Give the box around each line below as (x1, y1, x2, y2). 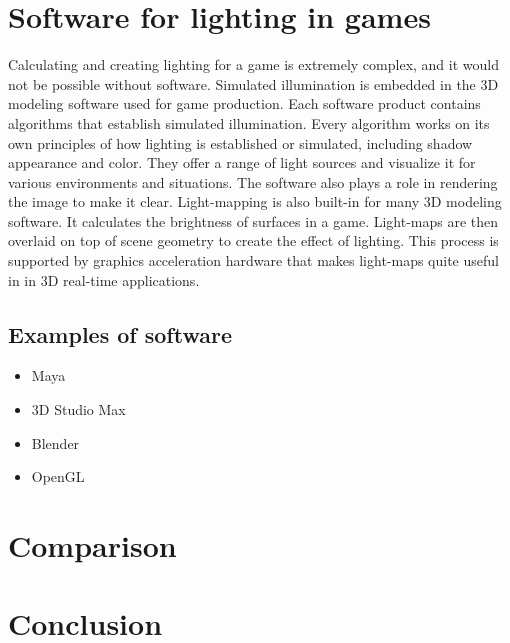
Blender (31, 432, 80, 453)
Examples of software (8, 318, 232, 349)
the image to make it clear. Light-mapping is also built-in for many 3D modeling (8, 191, 502, 212)
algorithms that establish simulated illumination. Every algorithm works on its (8, 112, 490, 133)
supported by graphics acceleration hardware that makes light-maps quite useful (8, 250, 499, 271)
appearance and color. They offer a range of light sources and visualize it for (8, 152, 476, 173)
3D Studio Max (31, 399, 126, 420)
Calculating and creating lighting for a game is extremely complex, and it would (8, 54, 499, 75)
